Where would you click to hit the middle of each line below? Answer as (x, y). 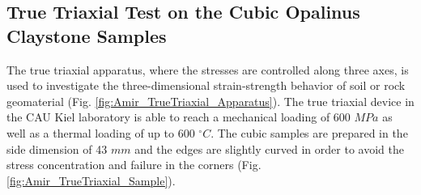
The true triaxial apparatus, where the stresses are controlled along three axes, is (208, 69)
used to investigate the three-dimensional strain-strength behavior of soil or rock (206, 85)
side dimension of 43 (57, 148)
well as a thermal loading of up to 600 (101, 132)
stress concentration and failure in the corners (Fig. (134, 165)
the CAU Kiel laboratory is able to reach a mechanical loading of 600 (179, 117)
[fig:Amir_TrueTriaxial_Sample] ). (91, 180)
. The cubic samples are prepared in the (309, 132)
